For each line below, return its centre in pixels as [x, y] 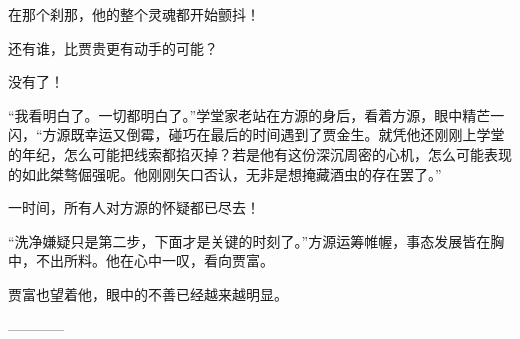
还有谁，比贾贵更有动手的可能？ [113, 47]
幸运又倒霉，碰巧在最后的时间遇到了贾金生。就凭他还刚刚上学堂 [294, 134]
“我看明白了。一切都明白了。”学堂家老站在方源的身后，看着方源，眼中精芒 [249, 114]
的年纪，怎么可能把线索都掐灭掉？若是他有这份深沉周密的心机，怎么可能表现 [260, 153]
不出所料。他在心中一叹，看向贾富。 [154, 260]
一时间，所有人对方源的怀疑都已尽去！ [134, 207]
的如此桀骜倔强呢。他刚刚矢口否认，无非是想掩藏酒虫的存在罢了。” [225, 173]
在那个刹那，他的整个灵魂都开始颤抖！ [134, 14]
